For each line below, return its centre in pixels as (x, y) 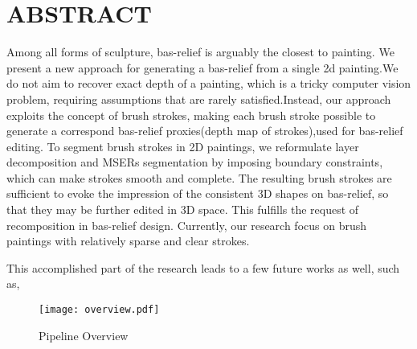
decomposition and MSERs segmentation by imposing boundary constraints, (195, 162)
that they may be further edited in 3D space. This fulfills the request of (183, 209)
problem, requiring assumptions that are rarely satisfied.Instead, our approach (199, 99)
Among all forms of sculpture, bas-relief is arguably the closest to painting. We (200, 52)
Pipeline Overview (84, 335)
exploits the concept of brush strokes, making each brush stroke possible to (191, 115)
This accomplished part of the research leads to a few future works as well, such (203, 267)
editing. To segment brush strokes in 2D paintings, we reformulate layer (183, 146)
